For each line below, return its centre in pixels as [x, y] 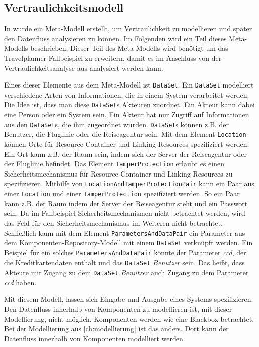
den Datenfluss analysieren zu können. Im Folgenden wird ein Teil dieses [115, 38]
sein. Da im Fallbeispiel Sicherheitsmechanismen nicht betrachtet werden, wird [125, 213]
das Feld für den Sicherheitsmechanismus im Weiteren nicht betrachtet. [113, 223]
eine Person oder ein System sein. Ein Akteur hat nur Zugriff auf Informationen [127, 114]
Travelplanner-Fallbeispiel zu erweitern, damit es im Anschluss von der [113, 58]
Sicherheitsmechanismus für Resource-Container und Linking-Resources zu [118, 173]
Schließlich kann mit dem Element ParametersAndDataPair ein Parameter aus [125, 233]
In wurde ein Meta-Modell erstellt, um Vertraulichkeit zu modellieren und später [128, 28]
